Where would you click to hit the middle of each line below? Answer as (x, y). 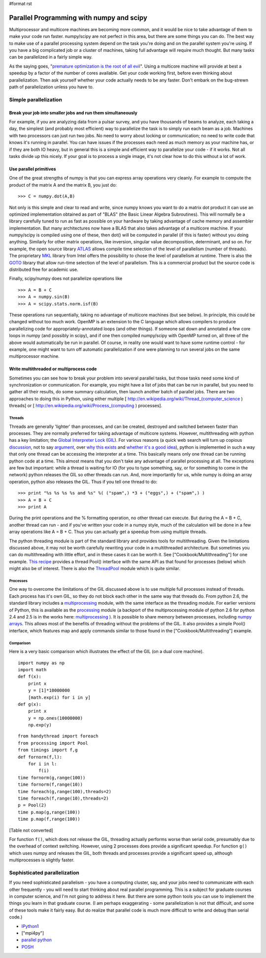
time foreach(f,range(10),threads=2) (64, 798)
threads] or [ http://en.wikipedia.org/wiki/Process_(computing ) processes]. (86, 406)
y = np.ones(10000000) (55, 718)
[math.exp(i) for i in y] (59, 697)
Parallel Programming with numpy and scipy (78, 18)
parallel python (36, 940)
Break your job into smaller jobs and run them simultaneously (73, 113)
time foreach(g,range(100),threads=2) (65, 791)
